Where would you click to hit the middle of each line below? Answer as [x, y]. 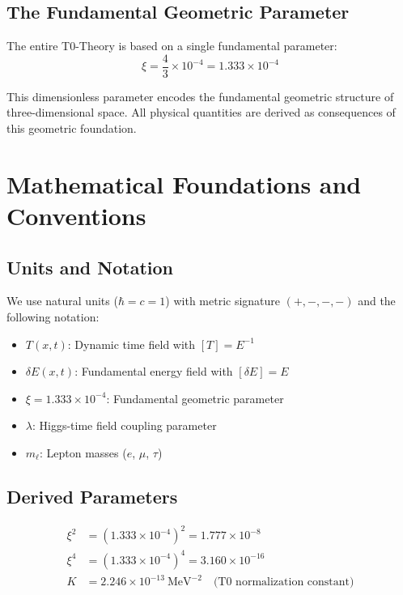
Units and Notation [90, 267]
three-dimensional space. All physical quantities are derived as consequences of [201, 112]
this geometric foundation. [72, 128]
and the [377, 301]
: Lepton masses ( [83, 452]
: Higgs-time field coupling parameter [124, 425]
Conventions [76, 216]
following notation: [53, 317]
